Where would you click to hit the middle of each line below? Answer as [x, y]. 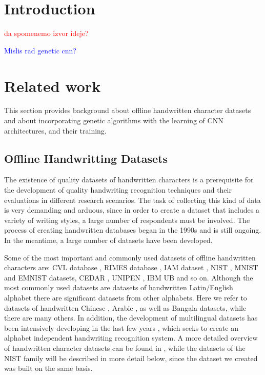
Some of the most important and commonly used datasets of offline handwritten [130, 257]
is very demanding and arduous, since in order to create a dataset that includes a [132, 210]
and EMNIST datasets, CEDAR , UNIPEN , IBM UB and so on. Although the [129, 277]
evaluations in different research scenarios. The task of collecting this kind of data [132, 200]
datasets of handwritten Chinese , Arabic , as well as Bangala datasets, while [125, 307]
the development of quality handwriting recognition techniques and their [118, 190]
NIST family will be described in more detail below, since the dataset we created [131, 358]
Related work [53, 86]
